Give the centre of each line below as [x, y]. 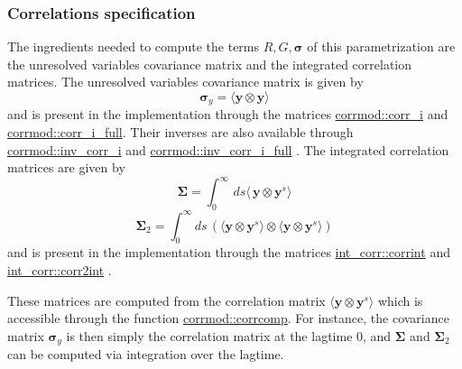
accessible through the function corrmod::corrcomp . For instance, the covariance [228, 318]
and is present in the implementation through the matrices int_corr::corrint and [229, 252]
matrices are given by [66, 167]
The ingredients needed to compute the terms [134, 46]
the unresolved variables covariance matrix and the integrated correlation [210, 64]
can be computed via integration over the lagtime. [146, 354]
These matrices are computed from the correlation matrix [166, 300]
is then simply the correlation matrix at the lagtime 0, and [229, 335]
